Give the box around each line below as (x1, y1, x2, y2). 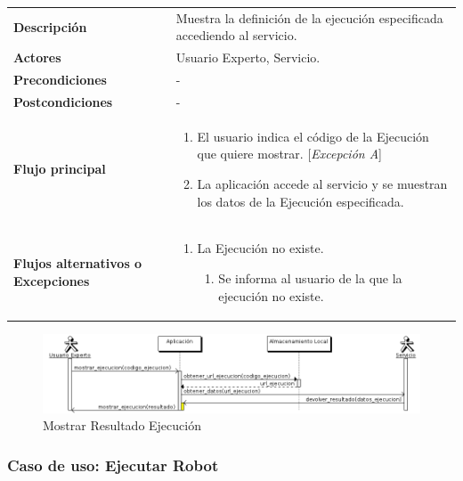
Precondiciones (13, 70, 107, 89)
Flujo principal (13, 159, 106, 178)
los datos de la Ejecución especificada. (197, 192, 404, 210)
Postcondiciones (13, 92, 113, 110)
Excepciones (13, 271, 90, 289)
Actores (13, 48, 61, 67)
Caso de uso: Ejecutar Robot (7, 453, 219, 476)
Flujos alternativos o (13, 254, 142, 273)
